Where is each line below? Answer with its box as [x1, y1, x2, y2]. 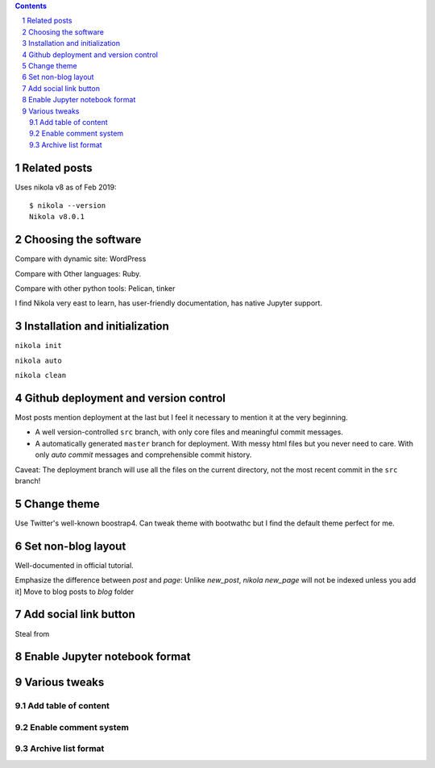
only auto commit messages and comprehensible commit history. [35, 450, 252, 459]
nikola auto [14, 355, 62, 365]
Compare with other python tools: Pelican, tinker [14, 284, 176, 293]
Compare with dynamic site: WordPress [14, 254, 147, 264]
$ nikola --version [29, 201, 106, 210]
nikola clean [14, 371, 67, 380]
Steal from [14, 629, 50, 638]
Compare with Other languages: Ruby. [14, 268, 142, 278]
